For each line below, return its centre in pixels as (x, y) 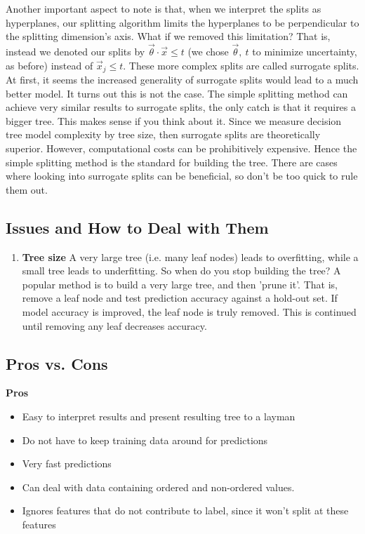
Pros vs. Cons (57, 363)
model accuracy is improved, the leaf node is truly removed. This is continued (189, 311)
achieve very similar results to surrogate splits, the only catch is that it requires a (181, 107)
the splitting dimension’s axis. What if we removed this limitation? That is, (168, 36)
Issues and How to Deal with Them (137, 227)
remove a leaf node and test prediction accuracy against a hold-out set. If (180, 298)
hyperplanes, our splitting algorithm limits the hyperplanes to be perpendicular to (182, 22)
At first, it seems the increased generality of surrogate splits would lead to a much (182, 80)
